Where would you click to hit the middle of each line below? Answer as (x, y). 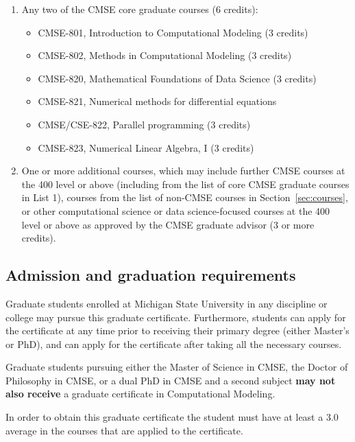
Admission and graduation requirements (151, 275)
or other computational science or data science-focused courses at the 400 (176, 210)
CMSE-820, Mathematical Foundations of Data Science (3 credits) (177, 78)
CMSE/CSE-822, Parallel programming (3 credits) (144, 124)
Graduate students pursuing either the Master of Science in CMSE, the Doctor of (177, 367)
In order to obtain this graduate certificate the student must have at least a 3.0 (172, 417)
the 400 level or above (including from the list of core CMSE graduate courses (185, 184)
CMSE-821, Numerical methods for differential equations (157, 101)
